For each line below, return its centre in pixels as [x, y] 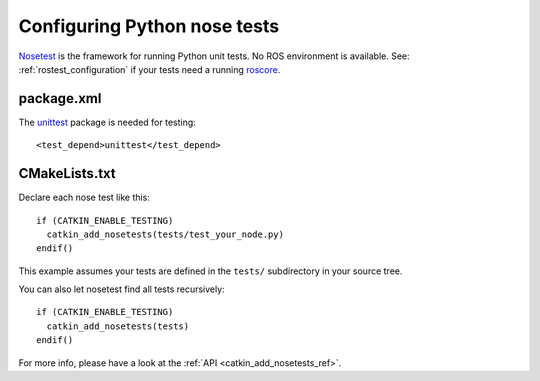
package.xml [60, 98]
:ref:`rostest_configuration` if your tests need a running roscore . [149, 69]
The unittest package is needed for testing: [107, 122]
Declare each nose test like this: [84, 197]
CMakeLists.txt [67, 173]
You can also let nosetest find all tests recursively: [121, 289]
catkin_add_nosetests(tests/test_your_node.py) [165, 234]
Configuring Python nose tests [149, 26]
